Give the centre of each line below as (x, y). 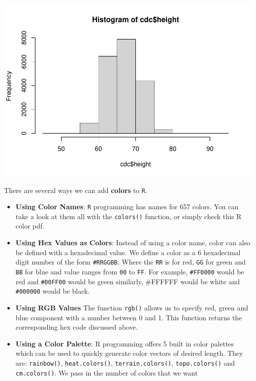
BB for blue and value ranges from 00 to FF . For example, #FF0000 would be (130, 271)
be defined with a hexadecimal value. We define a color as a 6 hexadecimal (128, 252)
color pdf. (30, 226)
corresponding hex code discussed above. (77, 327)
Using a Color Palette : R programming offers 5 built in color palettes (125, 343)
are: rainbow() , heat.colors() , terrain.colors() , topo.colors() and (125, 362)
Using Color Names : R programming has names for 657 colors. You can (127, 207)
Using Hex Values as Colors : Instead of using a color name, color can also (133, 243)
